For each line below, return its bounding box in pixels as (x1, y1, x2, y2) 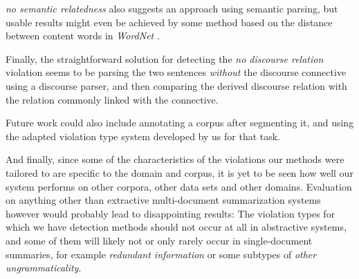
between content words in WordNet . (6, 28, 160, 43)
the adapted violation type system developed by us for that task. (6, 128, 281, 143)
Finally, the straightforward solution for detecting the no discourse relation (6, 51, 324, 66)
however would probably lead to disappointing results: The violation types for (6, 206, 335, 220)
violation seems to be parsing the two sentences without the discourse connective (6, 65, 347, 79)
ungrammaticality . (6, 260, 82, 275)
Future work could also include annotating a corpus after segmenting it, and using (6, 115, 354, 130)
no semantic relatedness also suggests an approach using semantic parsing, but (6, 1, 338, 15)
